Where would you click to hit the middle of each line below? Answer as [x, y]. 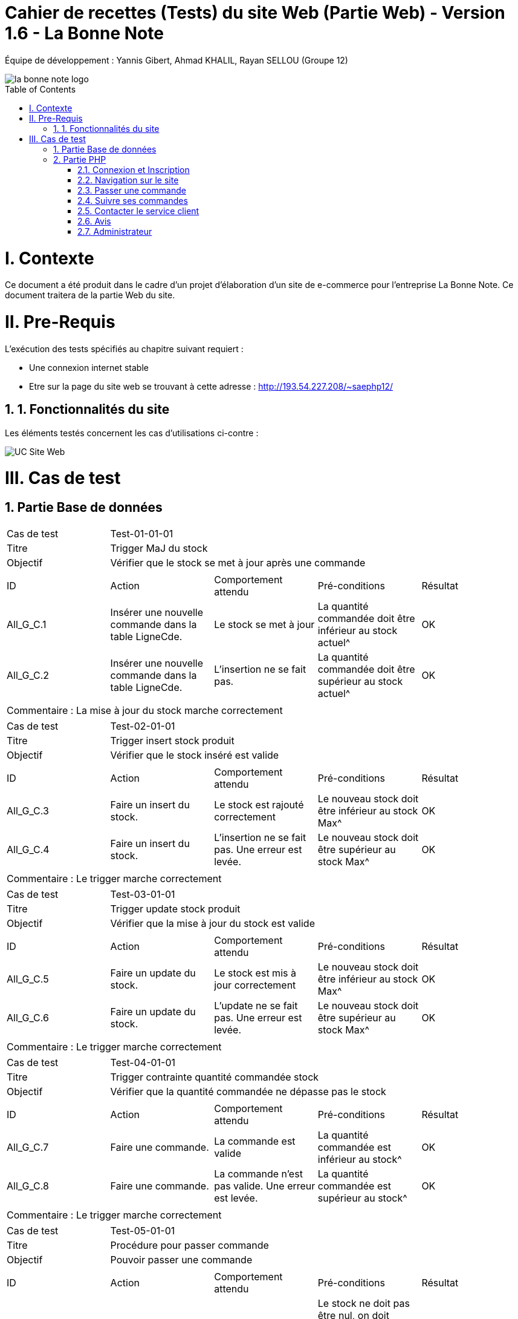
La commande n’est [258, 1173]
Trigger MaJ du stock [159, 548]
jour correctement [255, 985]
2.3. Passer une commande [132, 190]
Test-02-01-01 [143, 726]
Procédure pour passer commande [189, 1245]
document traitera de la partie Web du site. [90, 295]
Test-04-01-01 [143, 1062]
